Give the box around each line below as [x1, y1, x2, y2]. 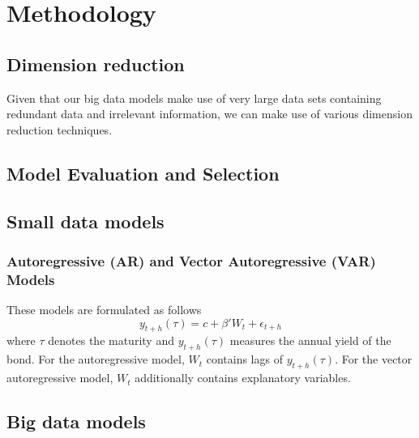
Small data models [6, 208, 165, 233]
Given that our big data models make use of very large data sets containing [6, 89, 382, 106]
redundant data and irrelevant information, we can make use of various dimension [6, 105, 413, 122]
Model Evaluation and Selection [6, 160, 280, 185]
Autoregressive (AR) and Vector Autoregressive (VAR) [6, 250, 376, 270]
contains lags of [206, 351, 283, 368]
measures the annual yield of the [229, 332, 391, 349]
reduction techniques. [6, 121, 113, 138]
